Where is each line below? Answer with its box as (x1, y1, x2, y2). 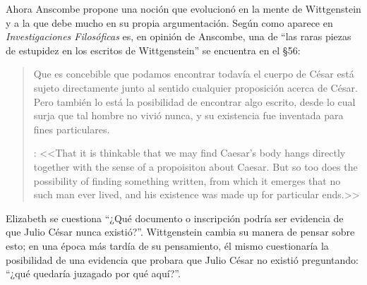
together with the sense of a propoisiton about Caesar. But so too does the (33, 159, 358, 174)
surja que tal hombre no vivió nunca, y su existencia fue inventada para (33, 108, 344, 123)
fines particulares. (33, 121, 110, 136)
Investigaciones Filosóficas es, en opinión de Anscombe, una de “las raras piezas (6, 29, 351, 44)
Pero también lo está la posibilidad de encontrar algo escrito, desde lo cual (33, 94, 356, 109)
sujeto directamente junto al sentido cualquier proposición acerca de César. (33, 80, 358, 95)
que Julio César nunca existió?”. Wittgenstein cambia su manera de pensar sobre (6, 224, 355, 239)
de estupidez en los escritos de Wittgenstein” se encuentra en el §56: (6, 42, 301, 57)
